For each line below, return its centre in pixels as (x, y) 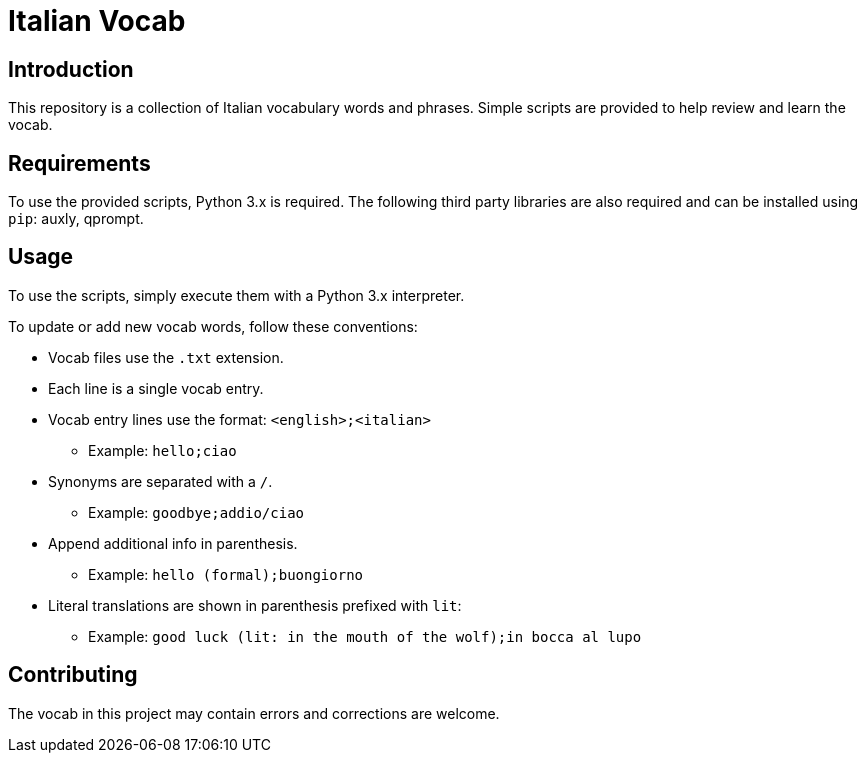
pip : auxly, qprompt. (76, 219)
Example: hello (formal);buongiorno (225, 574)
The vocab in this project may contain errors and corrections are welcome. (254, 713)
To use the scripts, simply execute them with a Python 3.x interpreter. (236, 295)
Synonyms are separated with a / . (160, 481)
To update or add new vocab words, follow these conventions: (213, 326)
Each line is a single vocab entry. (156, 388)
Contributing (73, 675)
